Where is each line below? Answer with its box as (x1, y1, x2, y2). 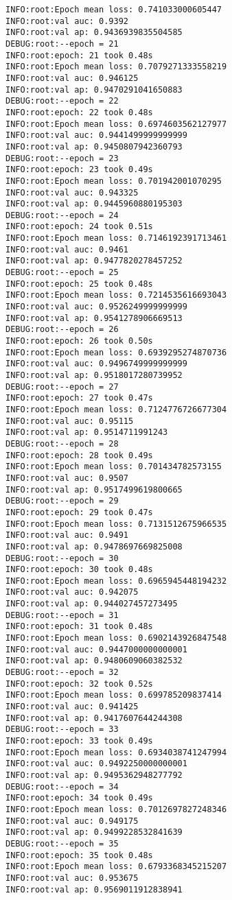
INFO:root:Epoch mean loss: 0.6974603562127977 (5, 119, 227, 129)
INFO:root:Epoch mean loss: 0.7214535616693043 (5, 290, 227, 300)
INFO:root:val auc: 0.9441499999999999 (5, 130, 187, 141)
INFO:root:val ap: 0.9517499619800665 (5, 484, 183, 495)
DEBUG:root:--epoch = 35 (5, 838, 119, 849)
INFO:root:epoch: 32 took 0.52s (5, 678, 153, 689)
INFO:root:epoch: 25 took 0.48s (5, 279, 153, 289)
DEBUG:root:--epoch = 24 (5, 210, 119, 220)
